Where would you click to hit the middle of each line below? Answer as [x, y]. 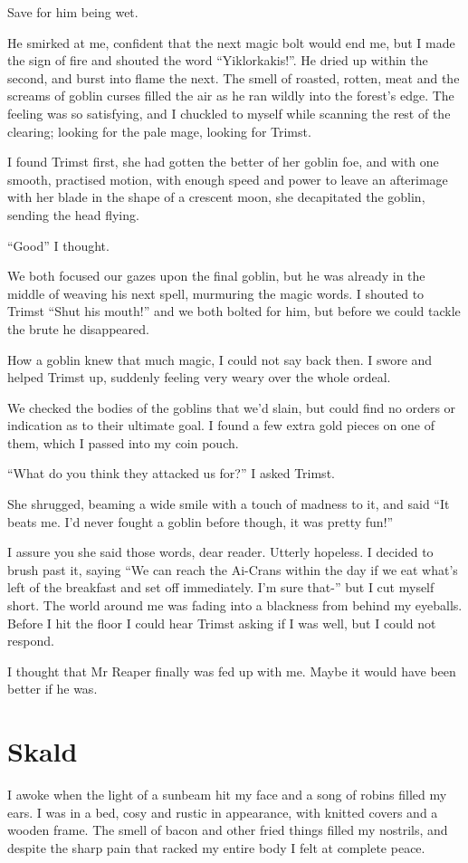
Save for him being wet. [73, 12]
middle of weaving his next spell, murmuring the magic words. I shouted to [216, 293]
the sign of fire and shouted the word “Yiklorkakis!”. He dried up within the [218, 60]
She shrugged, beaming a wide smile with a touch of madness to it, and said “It [229, 504]
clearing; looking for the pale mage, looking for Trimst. [159, 131]
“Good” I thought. [58, 245]
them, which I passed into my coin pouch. [123, 442]
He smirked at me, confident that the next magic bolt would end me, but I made [231, 42]
